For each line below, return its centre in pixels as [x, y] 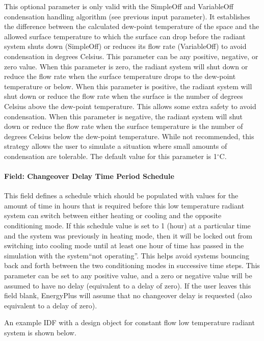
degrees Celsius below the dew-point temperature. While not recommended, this [129, 136]
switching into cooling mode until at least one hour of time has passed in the [124, 245]
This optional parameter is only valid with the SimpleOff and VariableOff [119, 6]
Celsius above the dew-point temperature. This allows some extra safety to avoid [130, 106]
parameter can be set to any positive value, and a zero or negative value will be [128, 276]
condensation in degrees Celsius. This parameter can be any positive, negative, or [131, 56]
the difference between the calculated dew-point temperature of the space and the [132, 26]
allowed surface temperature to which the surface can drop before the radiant [125, 36]
